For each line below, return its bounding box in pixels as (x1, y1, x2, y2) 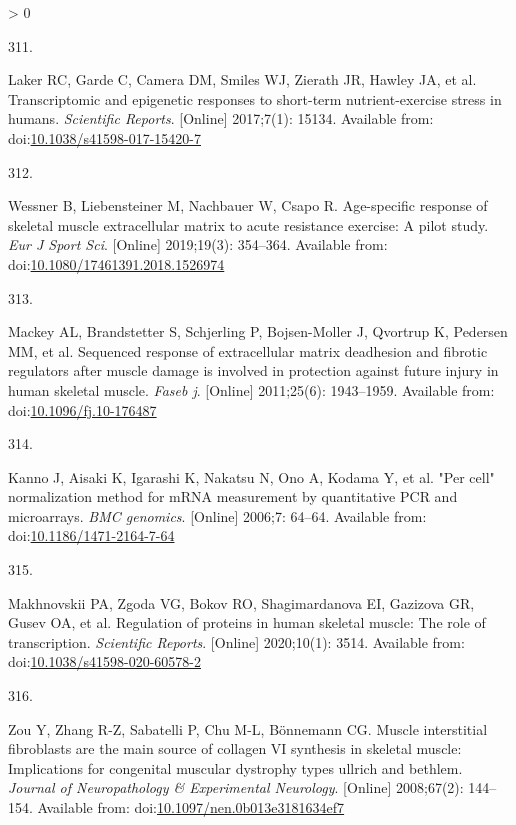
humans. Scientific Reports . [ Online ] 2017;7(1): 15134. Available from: (8, 108, 434, 129)
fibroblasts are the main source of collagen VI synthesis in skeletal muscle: (8, 738, 462, 759)
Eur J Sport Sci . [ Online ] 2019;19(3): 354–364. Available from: (8, 234, 388, 255)
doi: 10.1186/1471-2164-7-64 (8, 525, 175, 546)
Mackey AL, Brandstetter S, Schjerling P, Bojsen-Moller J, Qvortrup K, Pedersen (8, 321, 508, 342)
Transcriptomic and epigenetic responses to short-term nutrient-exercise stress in (8, 88, 502, 109)
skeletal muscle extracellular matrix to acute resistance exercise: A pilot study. (8, 214, 489, 235)
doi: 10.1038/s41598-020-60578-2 (8, 651, 201, 672)
